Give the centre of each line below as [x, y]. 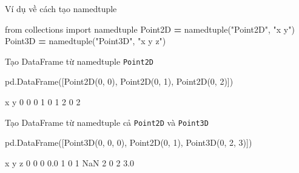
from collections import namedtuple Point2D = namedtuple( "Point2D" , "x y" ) [150, 29]
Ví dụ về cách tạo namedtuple [61, 8]
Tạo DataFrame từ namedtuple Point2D [79, 61]
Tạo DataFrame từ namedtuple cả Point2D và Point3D [107, 122]
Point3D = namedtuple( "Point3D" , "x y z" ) [86, 41]
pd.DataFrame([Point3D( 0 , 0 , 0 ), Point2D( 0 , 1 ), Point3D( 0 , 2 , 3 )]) [129, 142]
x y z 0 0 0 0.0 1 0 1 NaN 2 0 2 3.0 [70, 162]
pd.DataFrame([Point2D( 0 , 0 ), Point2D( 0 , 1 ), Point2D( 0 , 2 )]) [119, 81]
